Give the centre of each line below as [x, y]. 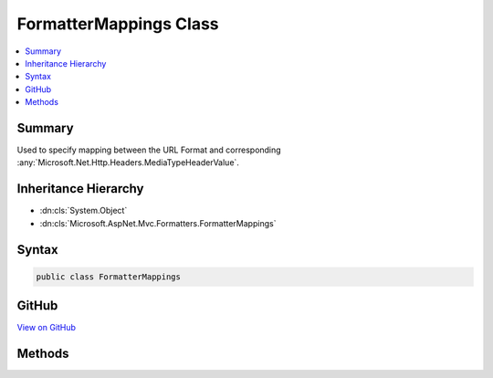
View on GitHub [47, 328]
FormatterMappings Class [118, 24]
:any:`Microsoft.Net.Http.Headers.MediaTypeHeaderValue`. [128, 163]
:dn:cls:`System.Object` [84, 211]
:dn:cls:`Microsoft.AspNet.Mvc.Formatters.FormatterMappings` [158, 223]
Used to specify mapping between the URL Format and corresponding [149, 150]
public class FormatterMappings [109, 277]
